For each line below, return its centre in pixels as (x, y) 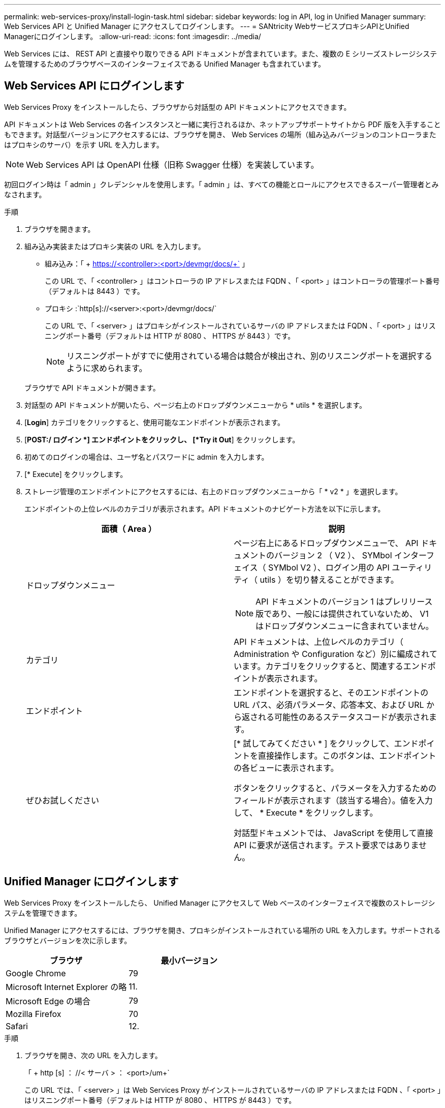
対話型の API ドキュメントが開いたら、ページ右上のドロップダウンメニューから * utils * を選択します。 (195, 405)
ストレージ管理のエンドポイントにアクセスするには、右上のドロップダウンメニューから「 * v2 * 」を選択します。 (213, 491)
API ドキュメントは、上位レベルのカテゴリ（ (319, 641)
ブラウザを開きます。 (60, 229)
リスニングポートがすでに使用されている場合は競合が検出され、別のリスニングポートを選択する (249, 356)
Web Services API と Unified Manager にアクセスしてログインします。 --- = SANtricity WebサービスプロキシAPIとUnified (207, 26)
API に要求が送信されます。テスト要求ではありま (326, 845)
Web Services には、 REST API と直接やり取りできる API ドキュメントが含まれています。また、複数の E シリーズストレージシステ (221, 54)
